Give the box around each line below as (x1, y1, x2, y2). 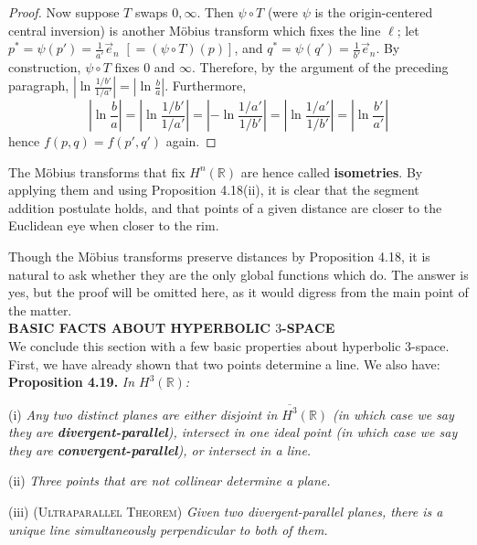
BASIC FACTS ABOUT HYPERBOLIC (8, 318, 270, 337)
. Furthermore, (164, 76, 247, 95)
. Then (196, 3, 234, 21)
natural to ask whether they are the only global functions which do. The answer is (8, 264, 469, 283)
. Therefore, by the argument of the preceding (192, 57, 449, 76)
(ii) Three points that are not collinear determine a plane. (8, 471, 331, 490)
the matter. (8, 300, 72, 319)
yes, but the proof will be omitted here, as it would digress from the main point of (8, 283, 469, 302)
